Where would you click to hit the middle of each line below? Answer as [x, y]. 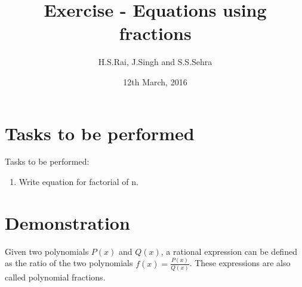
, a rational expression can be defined [229, 251]
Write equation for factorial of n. [78, 182]
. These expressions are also [240, 263]
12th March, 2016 [155, 81]
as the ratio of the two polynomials [69, 263]
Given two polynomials [47, 251]
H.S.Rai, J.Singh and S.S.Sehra [155, 62]
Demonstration [67, 222]
